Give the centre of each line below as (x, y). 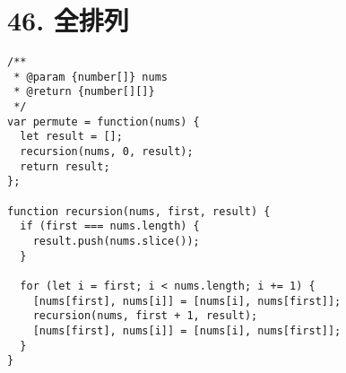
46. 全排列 (68, 20)
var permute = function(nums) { (104, 121)
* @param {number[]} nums (91, 77)
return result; (65, 166)
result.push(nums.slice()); (116, 241)
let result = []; (71, 137)
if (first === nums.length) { (110, 226)
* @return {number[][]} (84, 92)
